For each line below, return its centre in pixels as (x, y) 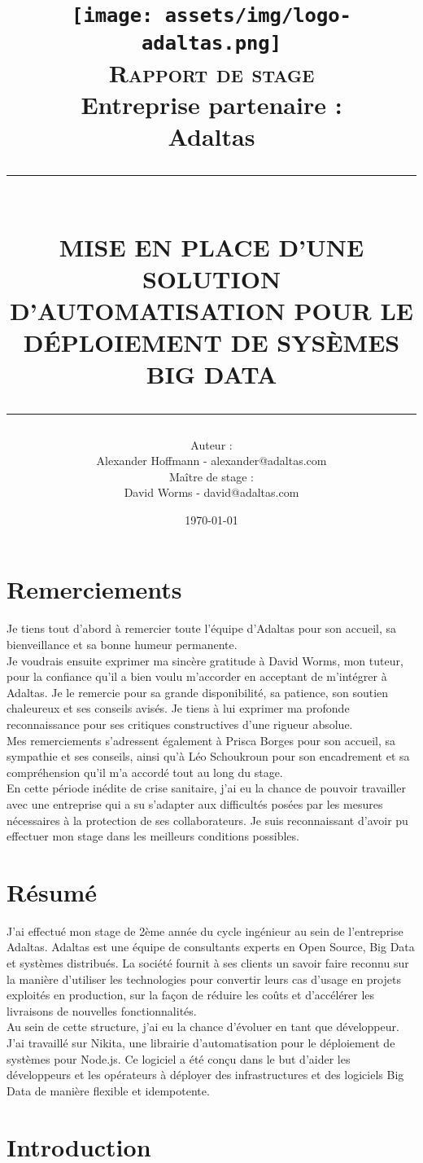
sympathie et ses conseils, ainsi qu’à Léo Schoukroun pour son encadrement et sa (208, 756)
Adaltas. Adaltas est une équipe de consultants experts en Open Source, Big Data (211, 947)
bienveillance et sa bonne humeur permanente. (122, 644)
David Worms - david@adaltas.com (211, 492)
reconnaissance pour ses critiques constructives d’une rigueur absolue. (180, 724)
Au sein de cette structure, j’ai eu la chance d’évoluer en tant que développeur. (203, 1027)
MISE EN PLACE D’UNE (211, 246)
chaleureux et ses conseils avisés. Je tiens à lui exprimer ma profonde (178, 708)
